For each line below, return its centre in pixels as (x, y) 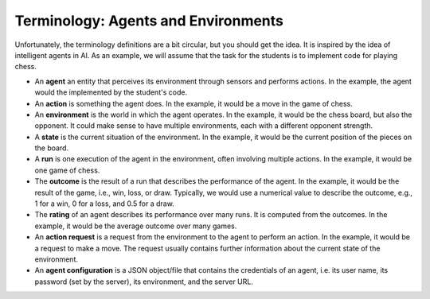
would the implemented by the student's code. (111, 92)
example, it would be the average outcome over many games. (136, 226)
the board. (52, 148)
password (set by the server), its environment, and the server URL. (144, 282)
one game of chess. (67, 170)
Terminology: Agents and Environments (149, 21)
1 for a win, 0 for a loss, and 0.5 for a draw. (104, 204)
